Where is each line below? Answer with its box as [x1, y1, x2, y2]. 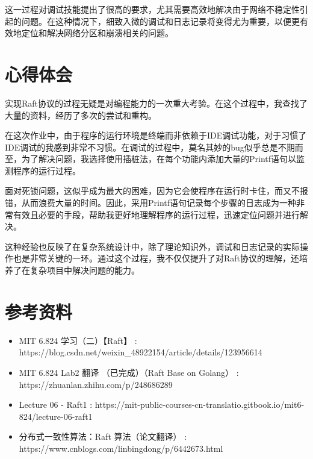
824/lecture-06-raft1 [19, 410, 93, 422]
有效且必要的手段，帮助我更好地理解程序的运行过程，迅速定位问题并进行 [13, 208, 300, 220]
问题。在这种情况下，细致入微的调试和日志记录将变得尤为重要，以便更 [21, 14, 300, 27]
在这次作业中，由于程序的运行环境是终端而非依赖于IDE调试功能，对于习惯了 [5, 129, 307, 142]
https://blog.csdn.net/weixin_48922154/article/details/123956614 [19, 346, 262, 358]
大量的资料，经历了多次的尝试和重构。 [5, 108, 156, 121]
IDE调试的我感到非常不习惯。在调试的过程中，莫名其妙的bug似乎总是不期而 [5, 140, 303, 153]
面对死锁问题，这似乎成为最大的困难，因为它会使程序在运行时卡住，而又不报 [5, 184, 308, 197]
